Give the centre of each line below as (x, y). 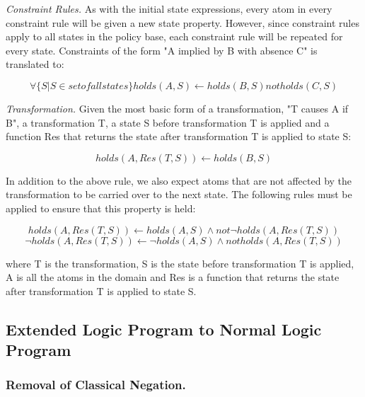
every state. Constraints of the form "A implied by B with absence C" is (162, 50)
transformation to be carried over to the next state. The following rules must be (179, 194)
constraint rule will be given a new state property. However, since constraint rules (182, 22)
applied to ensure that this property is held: (101, 208)
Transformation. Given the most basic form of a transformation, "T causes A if (177, 108)
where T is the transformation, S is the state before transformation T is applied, (180, 263)
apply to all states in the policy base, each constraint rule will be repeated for (174, 36)
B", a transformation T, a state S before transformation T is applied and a (168, 122)
